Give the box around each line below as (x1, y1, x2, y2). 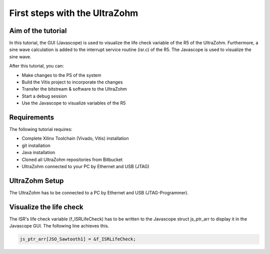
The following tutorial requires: (9, 126, 72, 132)
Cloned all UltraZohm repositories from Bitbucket (21, 156, 122, 162)
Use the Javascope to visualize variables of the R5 (21, 100, 126, 106)
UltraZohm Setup (9, 176, 64, 185)
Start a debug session (21, 93, 67, 99)
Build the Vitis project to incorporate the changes (21, 79, 123, 85)
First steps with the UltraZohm (9, 7, 138, 18)
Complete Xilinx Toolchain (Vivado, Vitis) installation (21, 135, 129, 141)
